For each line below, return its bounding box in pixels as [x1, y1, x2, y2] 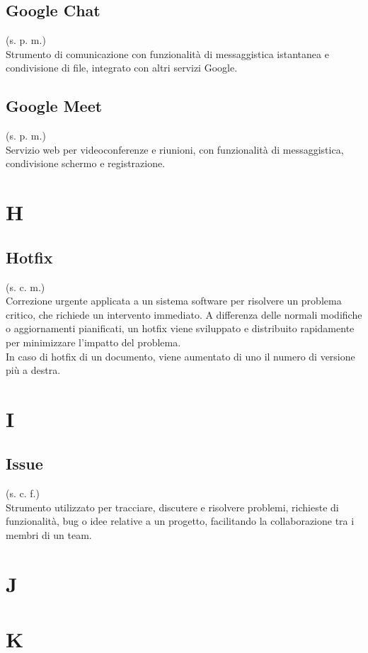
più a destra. [6, 363, 61, 377]
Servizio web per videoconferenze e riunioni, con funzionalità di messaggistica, [6, 142, 344, 157]
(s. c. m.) [6, 279, 45, 294]
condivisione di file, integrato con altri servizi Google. [6, 60, 238, 75]
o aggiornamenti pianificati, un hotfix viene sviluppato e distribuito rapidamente [6, 321, 355, 336]
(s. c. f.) [6, 486, 40, 501]
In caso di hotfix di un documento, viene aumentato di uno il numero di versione [6, 348, 355, 363]
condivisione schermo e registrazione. [6, 156, 166, 171]
